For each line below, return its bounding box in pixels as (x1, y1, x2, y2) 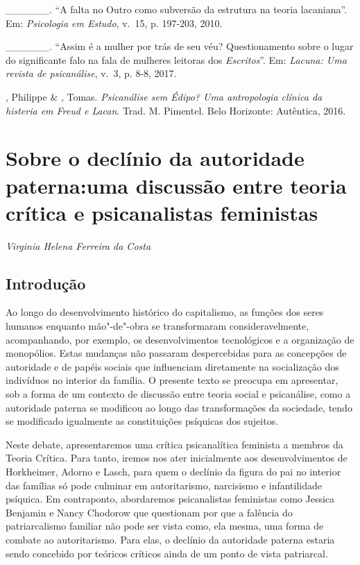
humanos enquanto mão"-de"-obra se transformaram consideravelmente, (6, 319, 309, 333)
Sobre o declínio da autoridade (6, 144, 305, 172)
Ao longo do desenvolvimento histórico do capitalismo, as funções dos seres (6, 305, 324, 319)
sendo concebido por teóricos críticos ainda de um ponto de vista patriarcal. (6, 546, 328, 560)
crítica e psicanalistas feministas (6, 198, 318, 226)
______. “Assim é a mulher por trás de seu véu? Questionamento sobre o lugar (6, 39, 354, 53)
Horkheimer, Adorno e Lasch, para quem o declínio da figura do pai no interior (6, 464, 341, 478)
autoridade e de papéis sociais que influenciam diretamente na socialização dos (6, 359, 339, 373)
